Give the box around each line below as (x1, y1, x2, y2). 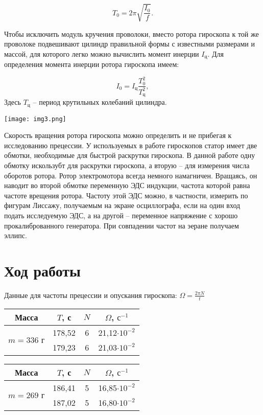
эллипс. (4, 230, 27, 241)
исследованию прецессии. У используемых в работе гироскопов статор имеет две (4, 140, 257, 150)
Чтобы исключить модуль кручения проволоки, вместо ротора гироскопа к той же (4, 28, 259, 39)
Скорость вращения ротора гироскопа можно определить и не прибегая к (4, 130, 232, 141)
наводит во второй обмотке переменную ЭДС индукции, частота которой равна (4, 180, 250, 191)
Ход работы (4, 260, 81, 281)
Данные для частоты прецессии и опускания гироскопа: (4, 289, 177, 300)
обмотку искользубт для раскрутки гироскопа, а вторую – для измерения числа (4, 160, 250, 171)
